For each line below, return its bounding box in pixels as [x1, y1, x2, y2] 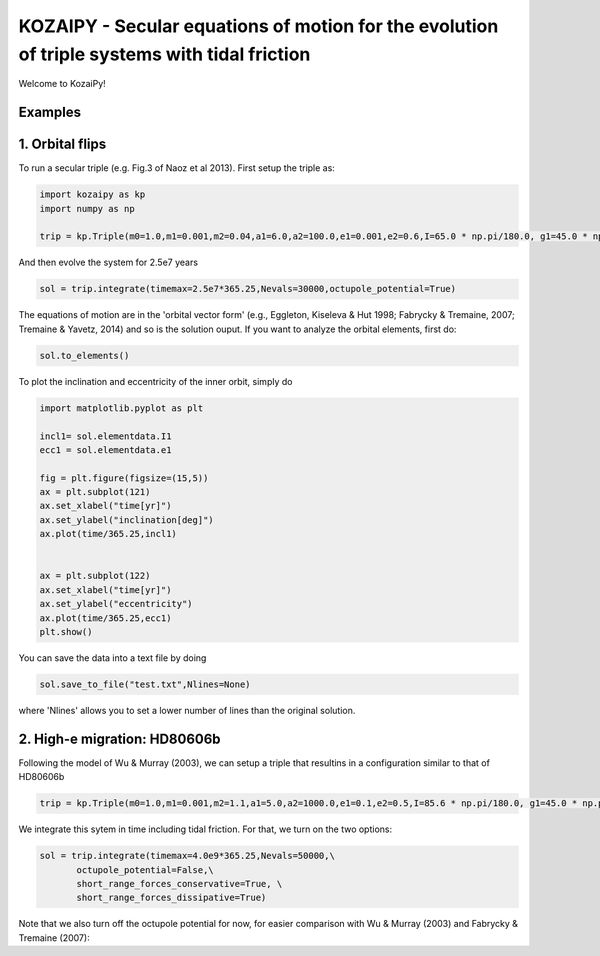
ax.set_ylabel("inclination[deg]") [39, 514, 214, 525]
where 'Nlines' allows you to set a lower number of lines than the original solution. [18, 704, 356, 716]
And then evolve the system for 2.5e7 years [18, 256, 199, 269]
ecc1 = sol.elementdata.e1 [39, 444, 172, 455]
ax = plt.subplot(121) [39, 486, 151, 498]
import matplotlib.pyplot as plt [39, 402, 204, 414]
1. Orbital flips [18, 136, 107, 153]
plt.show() [39, 626, 93, 637]
